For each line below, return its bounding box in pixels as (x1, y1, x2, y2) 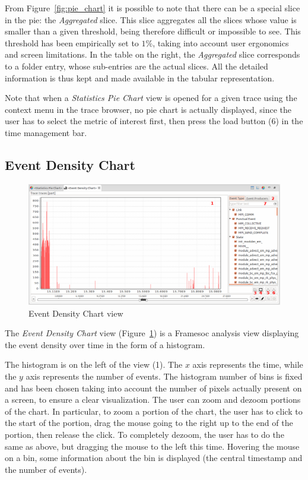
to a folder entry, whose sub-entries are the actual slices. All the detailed (5, 59, 268, 72)
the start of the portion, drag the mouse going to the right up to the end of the (5, 416, 293, 429)
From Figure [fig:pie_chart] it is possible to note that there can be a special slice (5, 2, 300, 14)
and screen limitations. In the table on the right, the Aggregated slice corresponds (5, 48, 300, 61)
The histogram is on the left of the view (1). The (5, 358, 183, 371)
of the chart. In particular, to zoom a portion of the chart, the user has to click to (5, 405, 303, 417)
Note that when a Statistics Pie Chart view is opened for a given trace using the (5, 91, 297, 104)
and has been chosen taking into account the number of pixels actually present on (5, 381, 302, 394)
